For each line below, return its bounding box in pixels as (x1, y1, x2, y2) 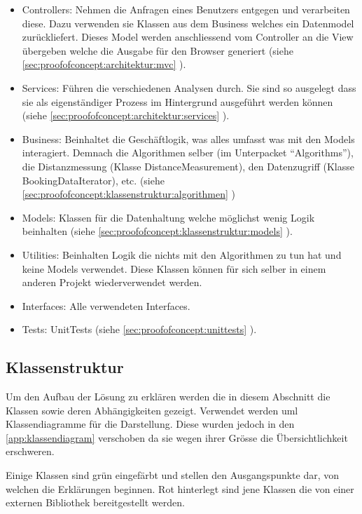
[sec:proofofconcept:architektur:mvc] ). (22, 57, 186, 72)
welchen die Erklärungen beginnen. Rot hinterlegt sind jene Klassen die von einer (6, 481, 354, 496)
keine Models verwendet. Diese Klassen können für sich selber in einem (22, 261, 326, 276)
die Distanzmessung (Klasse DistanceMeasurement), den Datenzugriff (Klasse (22, 158, 354, 173)
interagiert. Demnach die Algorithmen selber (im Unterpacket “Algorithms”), (22, 145, 354, 160)
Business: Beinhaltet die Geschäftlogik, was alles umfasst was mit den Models (22, 131, 355, 146)
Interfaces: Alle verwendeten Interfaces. (22, 298, 190, 313)
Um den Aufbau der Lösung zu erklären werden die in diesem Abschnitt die (6, 389, 330, 404)
